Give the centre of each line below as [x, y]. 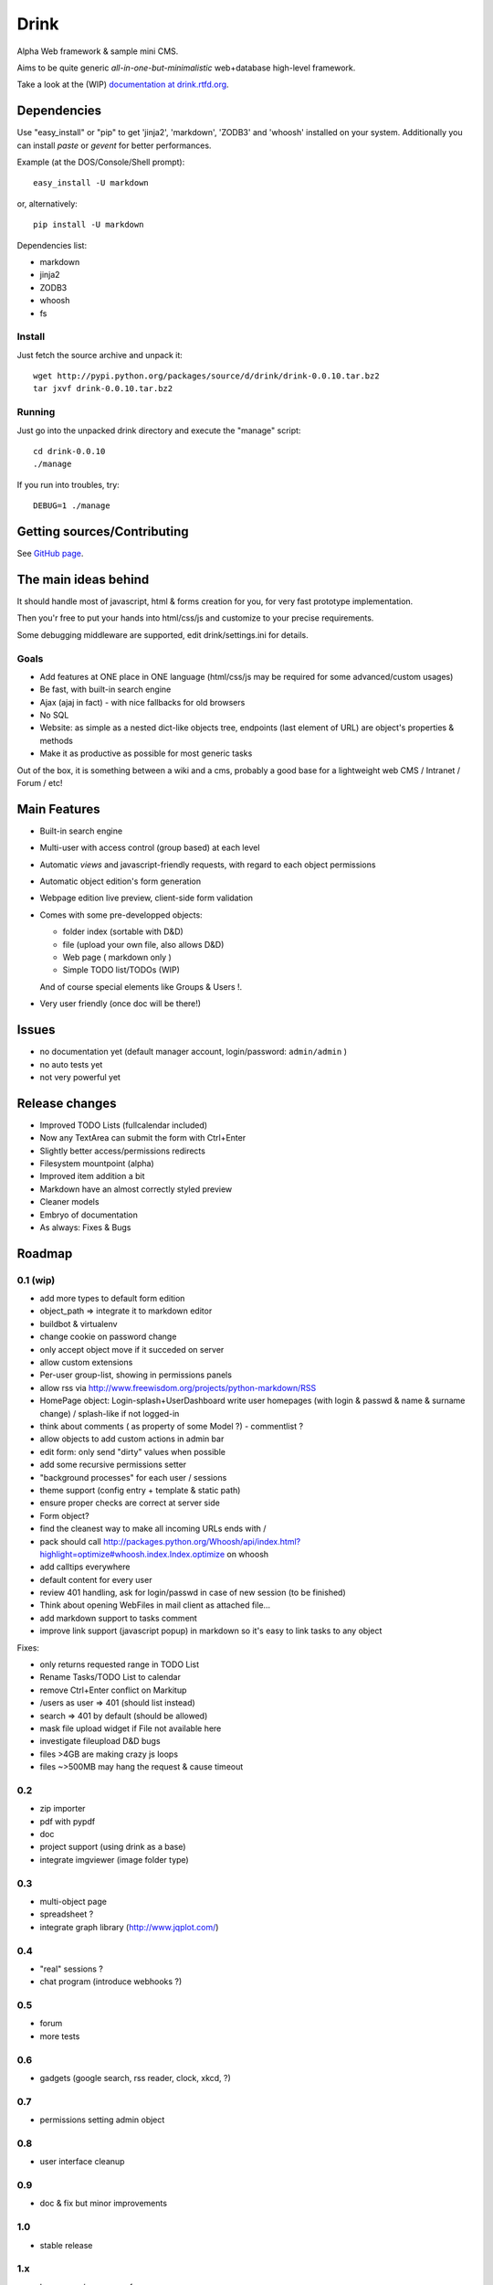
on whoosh [248, 1554]
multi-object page [73, 1902]
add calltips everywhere [85, 1567]
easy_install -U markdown [91, 183]
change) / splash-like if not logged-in [110, 1413]
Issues [36, 1030]
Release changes [67, 1103]
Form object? [65, 1515]
